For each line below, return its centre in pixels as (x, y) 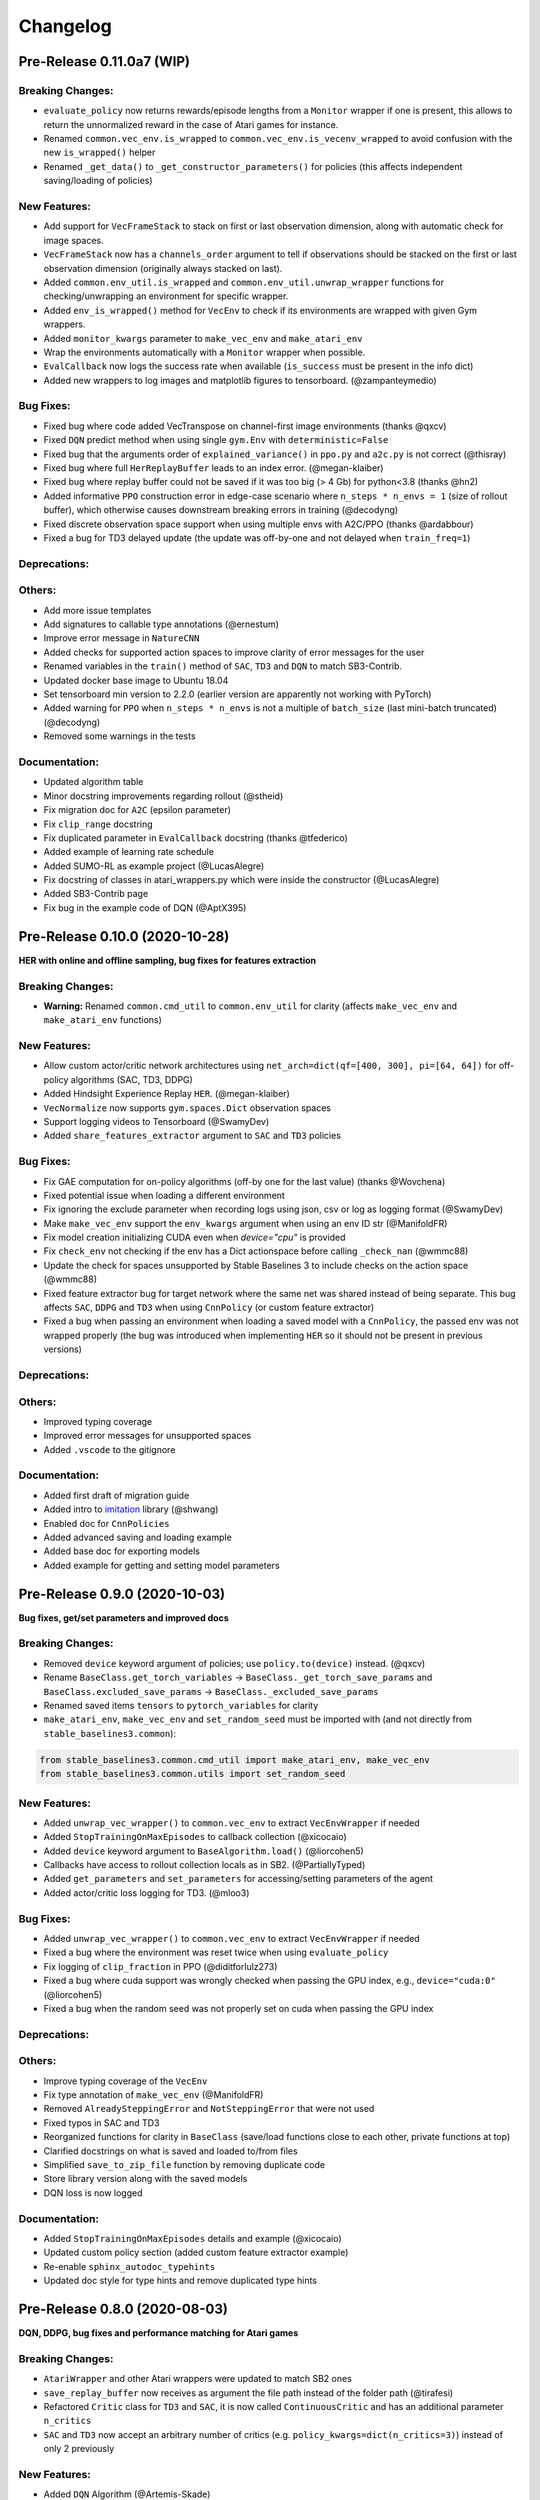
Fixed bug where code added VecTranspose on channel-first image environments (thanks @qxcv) (245, 426)
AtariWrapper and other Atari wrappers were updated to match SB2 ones (197, 2379)
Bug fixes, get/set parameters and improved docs (123, 1617)
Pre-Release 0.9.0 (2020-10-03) (121, 1593)
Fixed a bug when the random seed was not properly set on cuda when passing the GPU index (238, 2008)
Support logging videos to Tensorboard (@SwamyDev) (156, 1121)
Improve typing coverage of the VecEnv (125, 2081)
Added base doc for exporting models (121, 1551)
